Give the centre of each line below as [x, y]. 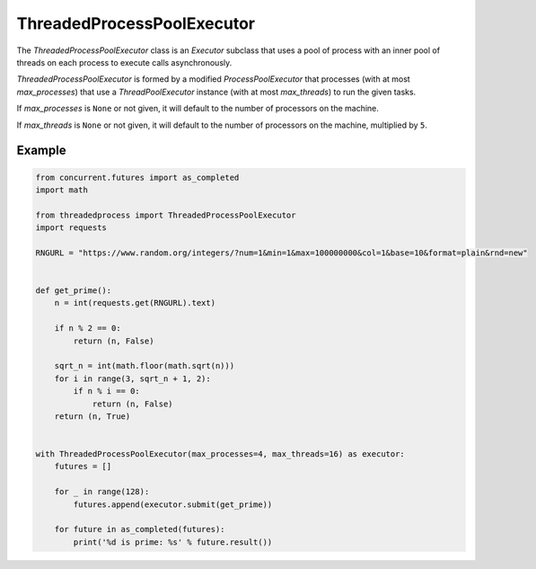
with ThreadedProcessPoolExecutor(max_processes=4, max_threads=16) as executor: [220, 454]
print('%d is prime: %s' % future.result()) [173, 542]
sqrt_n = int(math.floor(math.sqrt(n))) [145, 366]
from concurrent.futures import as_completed [137, 177]
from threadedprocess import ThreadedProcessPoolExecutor [166, 215]
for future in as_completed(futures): [140, 529]
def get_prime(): [74, 291]
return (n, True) [92, 416]
